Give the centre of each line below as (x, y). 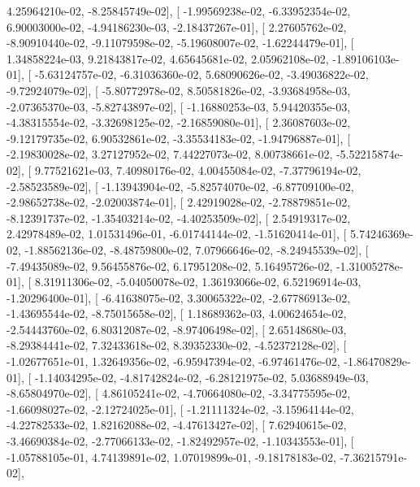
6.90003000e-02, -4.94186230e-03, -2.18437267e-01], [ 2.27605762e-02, (177, 26)
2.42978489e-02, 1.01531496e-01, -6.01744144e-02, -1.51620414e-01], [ (177, 234)
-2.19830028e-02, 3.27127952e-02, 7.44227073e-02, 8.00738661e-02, (170, 154)
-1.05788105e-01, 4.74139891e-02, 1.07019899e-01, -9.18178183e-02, (171, 457)
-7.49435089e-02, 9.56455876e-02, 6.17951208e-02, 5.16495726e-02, (170, 265)
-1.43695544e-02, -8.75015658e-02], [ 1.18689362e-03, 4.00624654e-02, (177, 313)
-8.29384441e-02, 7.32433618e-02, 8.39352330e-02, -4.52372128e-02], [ (177, 345)
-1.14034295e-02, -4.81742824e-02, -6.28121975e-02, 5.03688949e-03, (201, 377)
